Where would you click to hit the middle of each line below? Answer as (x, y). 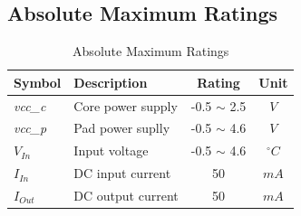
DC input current (122, 173)
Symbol (38, 82)
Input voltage (111, 150)
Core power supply (126, 105)
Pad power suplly (122, 128)
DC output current (126, 196)
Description (111, 82)
